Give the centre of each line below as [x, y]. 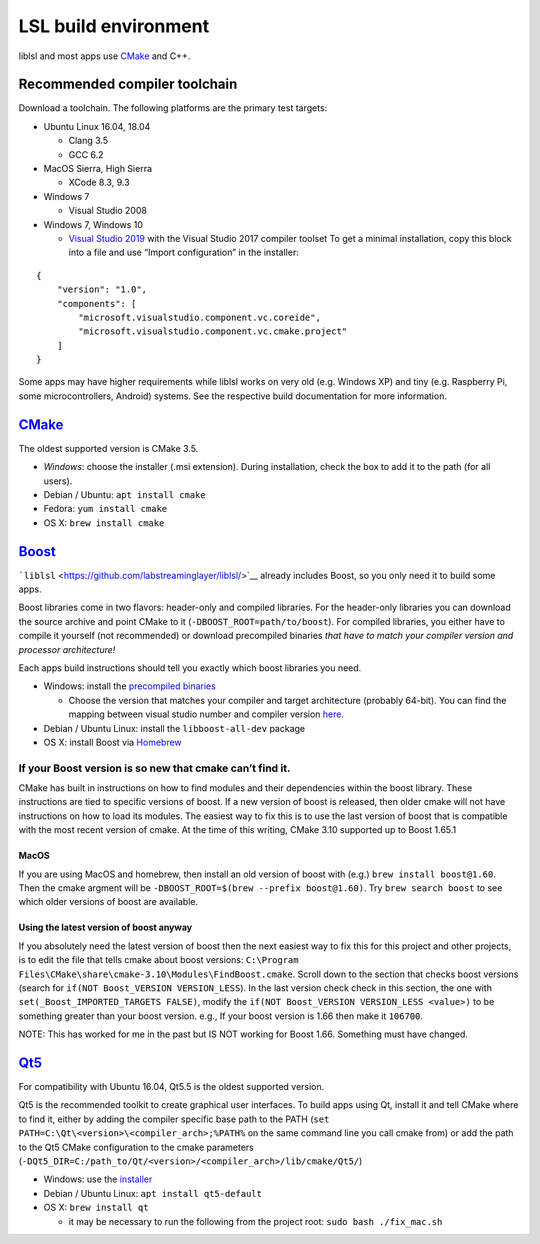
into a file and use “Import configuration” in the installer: [183, 252]
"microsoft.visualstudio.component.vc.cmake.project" [213, 331]
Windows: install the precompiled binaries [130, 686]
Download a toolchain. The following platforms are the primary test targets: [173, 108]
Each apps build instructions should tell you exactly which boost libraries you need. [190, 667]
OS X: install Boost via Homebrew [112, 742]
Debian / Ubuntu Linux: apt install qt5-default [152, 1193]
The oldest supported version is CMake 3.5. [108, 448]
